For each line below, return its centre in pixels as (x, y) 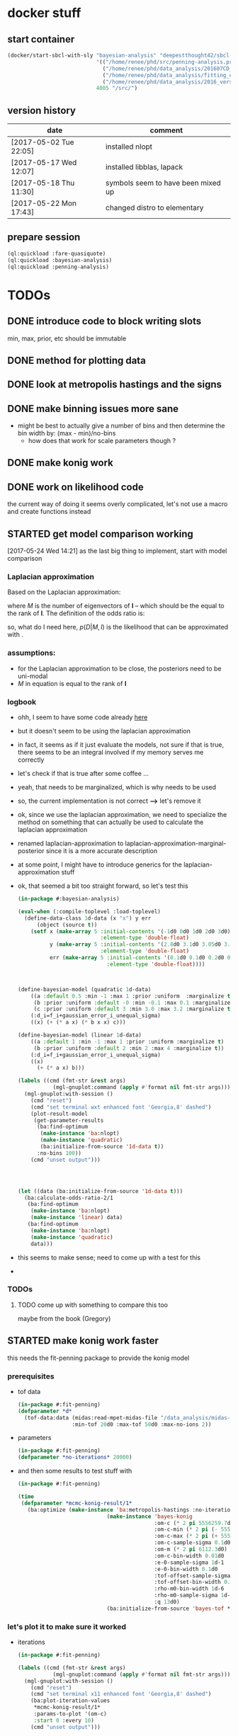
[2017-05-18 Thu (43, 183)
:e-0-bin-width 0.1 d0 (186, 1569)
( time (25, 1497)
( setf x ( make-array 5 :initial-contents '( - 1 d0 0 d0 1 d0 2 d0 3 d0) (131, 931)
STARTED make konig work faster (83, 1341)
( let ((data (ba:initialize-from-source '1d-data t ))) (100, 1191)
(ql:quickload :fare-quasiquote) (57, 253)
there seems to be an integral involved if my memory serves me (110, 752)
